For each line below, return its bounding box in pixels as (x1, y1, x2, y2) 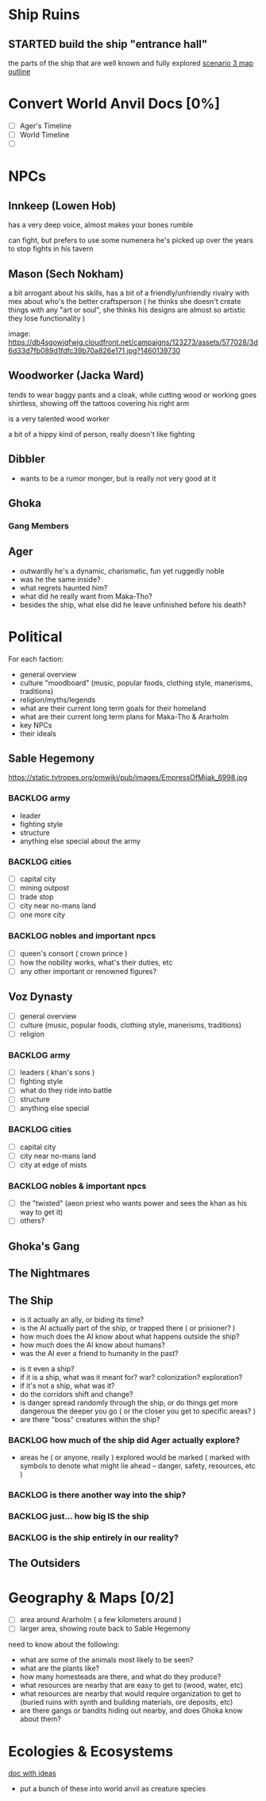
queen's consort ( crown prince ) (19, 949, 128, 958)
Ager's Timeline (19, 121, 72, 131)
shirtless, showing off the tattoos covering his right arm (8, 398, 189, 407)
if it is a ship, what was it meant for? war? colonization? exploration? (19, 1372, 243, 1382)
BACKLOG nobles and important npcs (8, 930, 156, 941)
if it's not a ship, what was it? (19, 1381, 115, 1390)
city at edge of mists (19, 1160, 87, 1169)
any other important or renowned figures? (19, 966, 157, 976)
